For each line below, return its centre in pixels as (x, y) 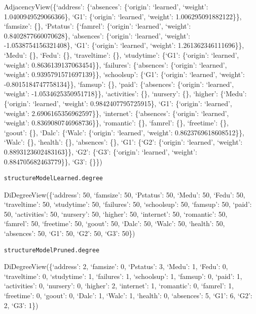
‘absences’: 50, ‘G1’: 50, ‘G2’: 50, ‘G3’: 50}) (70, 233)
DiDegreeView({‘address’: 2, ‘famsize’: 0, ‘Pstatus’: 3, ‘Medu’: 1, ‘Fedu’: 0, (116, 266)
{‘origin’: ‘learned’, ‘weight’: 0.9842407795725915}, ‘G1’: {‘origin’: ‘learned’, (118, 103)
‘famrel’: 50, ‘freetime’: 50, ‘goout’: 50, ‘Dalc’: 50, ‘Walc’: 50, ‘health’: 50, (114, 223)
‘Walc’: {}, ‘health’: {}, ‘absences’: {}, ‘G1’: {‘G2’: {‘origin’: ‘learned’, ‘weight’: (123, 142)
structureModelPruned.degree (52, 250)
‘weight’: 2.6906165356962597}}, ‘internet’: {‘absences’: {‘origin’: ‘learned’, (116, 113)
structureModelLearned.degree (54, 178)
